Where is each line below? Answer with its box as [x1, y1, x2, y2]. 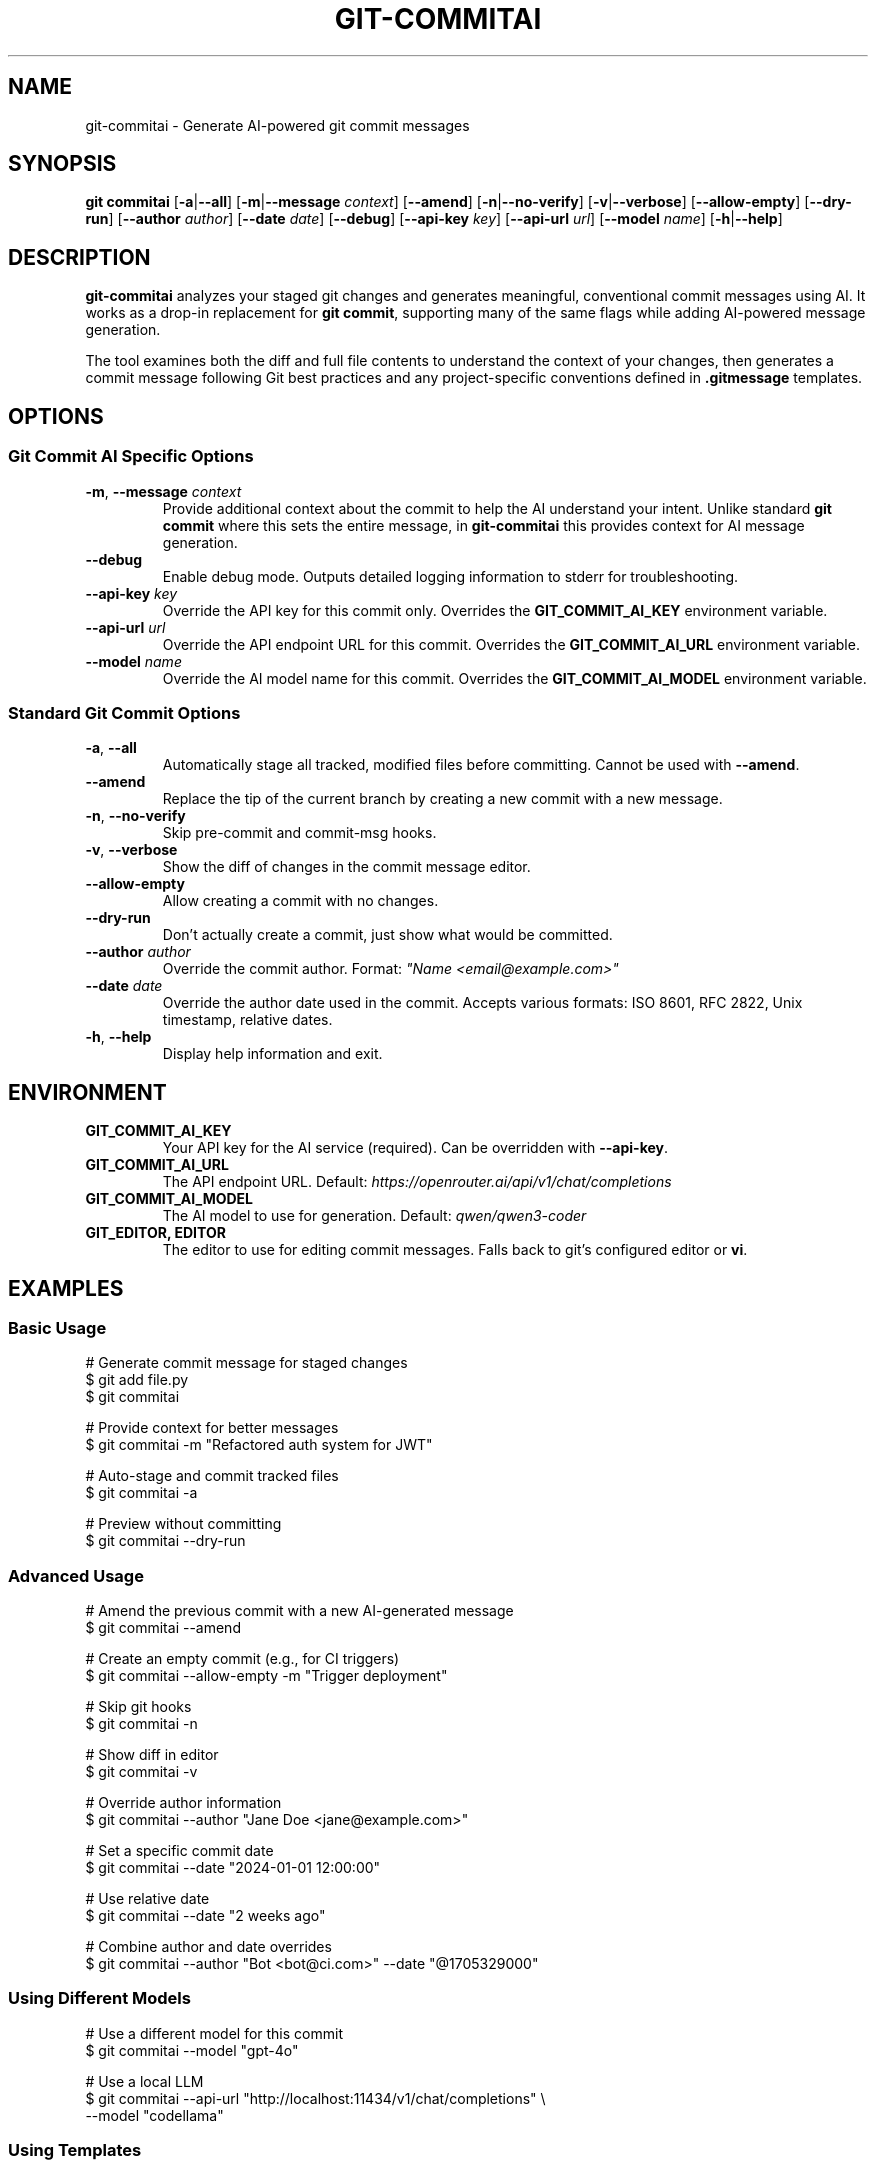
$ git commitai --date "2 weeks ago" [85, 1907, 326, 1925]
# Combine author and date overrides [85, 1938, 332, 1956]
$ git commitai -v [85, 1763, 198, 1781]
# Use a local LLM [85, 2072, 204, 2090]
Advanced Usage [8, 1565, 144, 1586]
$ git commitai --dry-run [85, 1532, 246, 1550]
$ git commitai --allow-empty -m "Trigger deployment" [85, 1667, 448, 1685]
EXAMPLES [8, 1275, 124, 1301]
